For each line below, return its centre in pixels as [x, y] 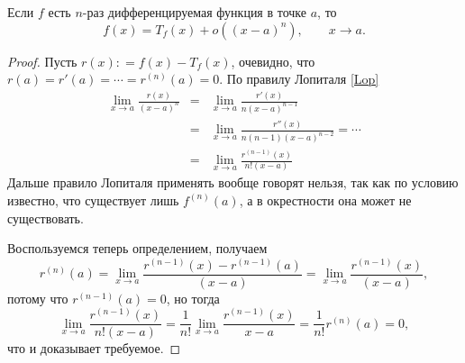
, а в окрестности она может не [325, 200]
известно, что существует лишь [93, 200]
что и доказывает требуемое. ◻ [94, 348]
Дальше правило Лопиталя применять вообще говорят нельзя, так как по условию [233, 182]
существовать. [46, 218]
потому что [38, 298]
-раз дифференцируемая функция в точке [195, 12]
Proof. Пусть [42, 61]
